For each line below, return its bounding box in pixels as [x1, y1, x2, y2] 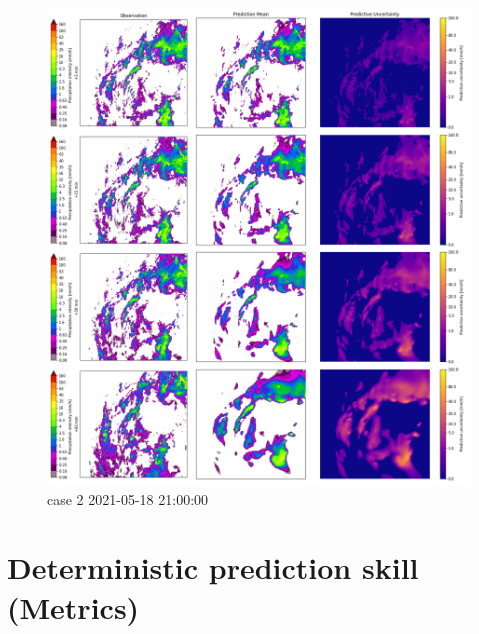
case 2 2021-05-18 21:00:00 [47, 488, 209, 509]
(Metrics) [7, 586, 140, 627]
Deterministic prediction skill [7, 547, 419, 588]
